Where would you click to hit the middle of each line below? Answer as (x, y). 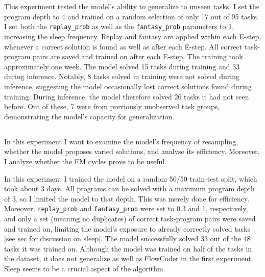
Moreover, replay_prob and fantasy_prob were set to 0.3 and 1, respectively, (126, 208)
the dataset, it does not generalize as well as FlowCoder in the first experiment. (129, 258)
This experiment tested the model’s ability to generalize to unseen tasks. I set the (132, 6)
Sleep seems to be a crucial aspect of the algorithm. (85, 268)
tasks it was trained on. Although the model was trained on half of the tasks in (128, 248)
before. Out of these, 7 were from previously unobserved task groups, (112, 106)
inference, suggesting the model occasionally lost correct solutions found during (128, 86)
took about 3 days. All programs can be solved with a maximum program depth (129, 188)
